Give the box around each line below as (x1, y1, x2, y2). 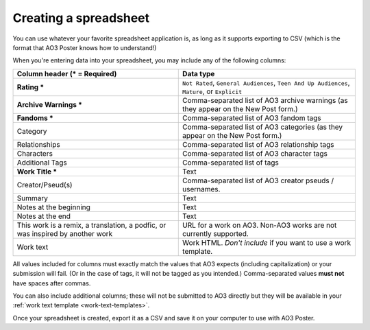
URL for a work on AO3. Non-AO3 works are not (182, 220, 337, 230)
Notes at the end (16, 211, 71, 221)
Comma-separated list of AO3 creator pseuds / (182, 176, 334, 185)
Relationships (16, 139, 61, 149)
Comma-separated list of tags (182, 158, 279, 167)
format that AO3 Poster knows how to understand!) (12, 43, 157, 51)
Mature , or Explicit (182, 86, 243, 96)
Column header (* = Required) (16, 69, 117, 78)
